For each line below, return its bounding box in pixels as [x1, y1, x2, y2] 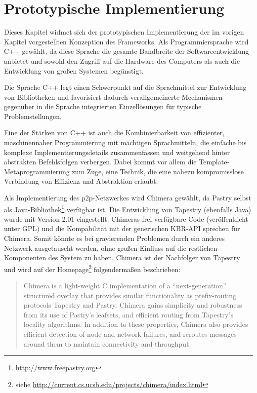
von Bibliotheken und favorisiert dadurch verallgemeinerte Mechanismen [4, 91, 223, 102]
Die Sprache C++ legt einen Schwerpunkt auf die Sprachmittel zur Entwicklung [4, 82, 247, 92]
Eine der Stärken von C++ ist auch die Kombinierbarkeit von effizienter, [4, 127, 225, 138]
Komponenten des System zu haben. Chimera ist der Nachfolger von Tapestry [4, 252, 240, 263]
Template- [199, 157, 230, 167]
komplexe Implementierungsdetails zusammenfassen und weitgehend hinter [4, 147, 230, 157]
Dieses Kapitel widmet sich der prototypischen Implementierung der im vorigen [4, 27, 244, 37]
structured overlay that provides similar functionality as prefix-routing [23, 290, 237, 300]
